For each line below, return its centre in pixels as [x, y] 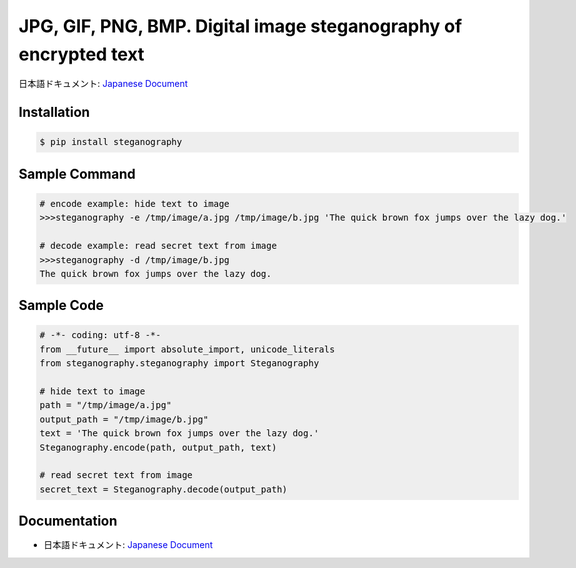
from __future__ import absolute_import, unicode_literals [187, 349]
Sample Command [77, 173]
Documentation [68, 521]
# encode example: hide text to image [134, 203]
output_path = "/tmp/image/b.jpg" [124, 419]
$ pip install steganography [111, 142]
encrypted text [81, 54]
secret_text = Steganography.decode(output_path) [163, 489]
